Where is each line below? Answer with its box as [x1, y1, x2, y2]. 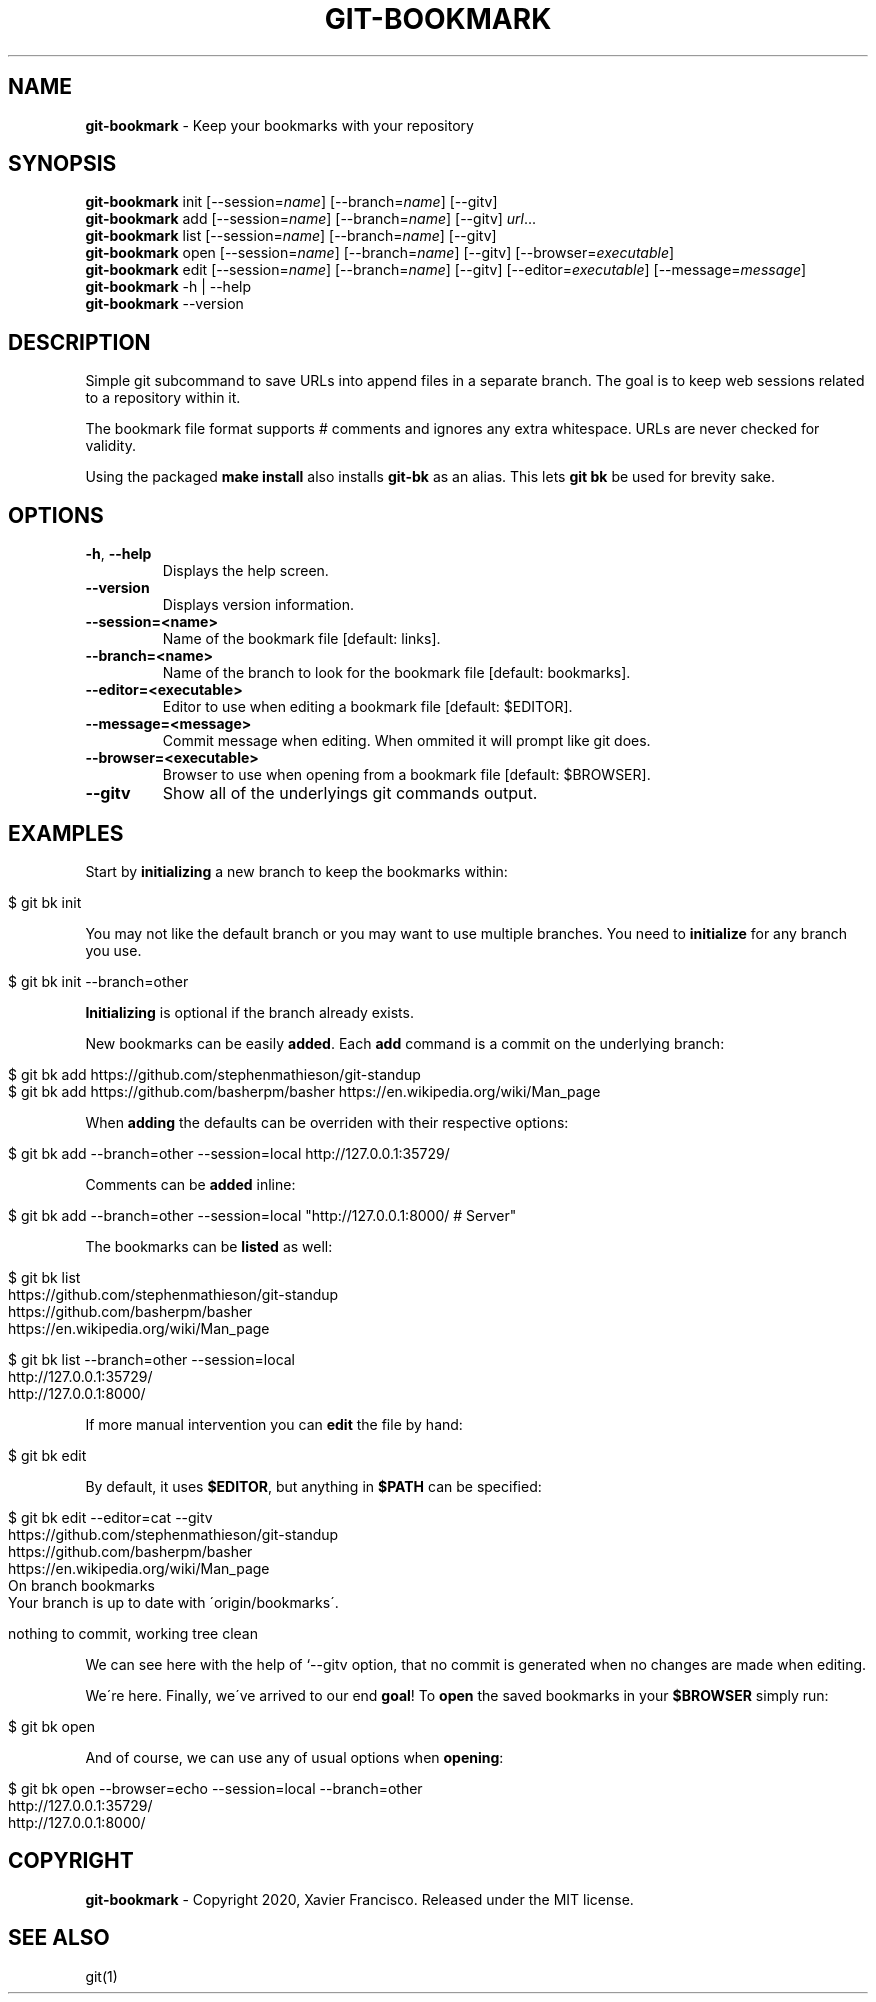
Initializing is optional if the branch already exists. [85, 1003, 414, 1021]
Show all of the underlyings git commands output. [162, 783, 538, 804]
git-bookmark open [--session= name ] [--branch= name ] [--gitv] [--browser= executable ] [85, 244, 675, 262]
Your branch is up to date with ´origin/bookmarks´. [8, 1593, 339, 1611]
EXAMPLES [8, 820, 124, 846]
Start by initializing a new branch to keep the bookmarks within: [85, 862, 508, 880]
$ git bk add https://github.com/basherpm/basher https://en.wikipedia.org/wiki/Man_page [8, 1082, 601, 1100]
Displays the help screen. [162, 562, 329, 580]
